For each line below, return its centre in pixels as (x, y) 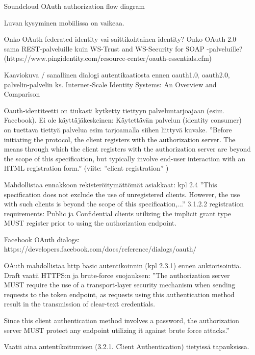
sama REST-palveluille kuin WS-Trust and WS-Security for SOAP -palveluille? (123, 48)
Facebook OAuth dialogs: (42, 239)
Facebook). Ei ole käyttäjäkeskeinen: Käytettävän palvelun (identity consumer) (123, 120)
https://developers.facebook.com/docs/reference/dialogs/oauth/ (100, 249)
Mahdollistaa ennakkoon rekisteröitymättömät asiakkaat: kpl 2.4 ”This (111, 184)
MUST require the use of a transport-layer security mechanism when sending (120, 285)
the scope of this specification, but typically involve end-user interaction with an (125, 158)
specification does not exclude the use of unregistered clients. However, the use (122, 194)
